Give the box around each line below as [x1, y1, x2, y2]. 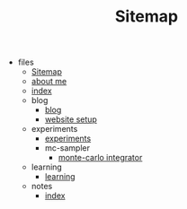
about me [31, 76, 67, 87]
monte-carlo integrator [58, 152, 143, 163]
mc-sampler [44, 143, 91, 153]
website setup [44, 114, 97, 125]
